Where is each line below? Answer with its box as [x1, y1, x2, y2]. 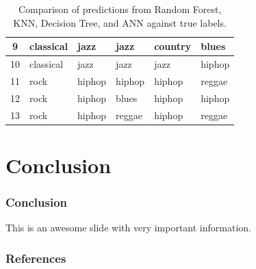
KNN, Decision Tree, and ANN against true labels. [13, 15, 227, 29]
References [5, 249, 66, 266]
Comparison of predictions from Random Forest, [18, 2, 222, 16]
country [154, 39, 192, 53]
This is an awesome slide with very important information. [5, 220, 251, 235]
